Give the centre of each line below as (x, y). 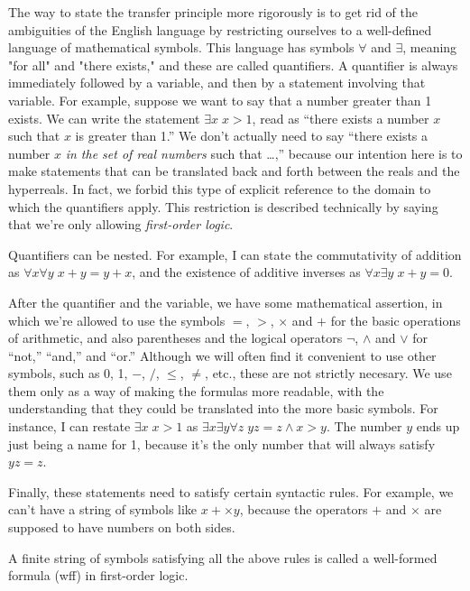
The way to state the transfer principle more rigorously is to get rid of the (213, 12)
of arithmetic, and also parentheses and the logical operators (175, 338)
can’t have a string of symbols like (103, 509)
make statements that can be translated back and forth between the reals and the (234, 171)
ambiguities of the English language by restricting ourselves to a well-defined (220, 29)
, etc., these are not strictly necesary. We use (328, 373)
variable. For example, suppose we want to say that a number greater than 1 (220, 100)
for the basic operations (396, 320)
